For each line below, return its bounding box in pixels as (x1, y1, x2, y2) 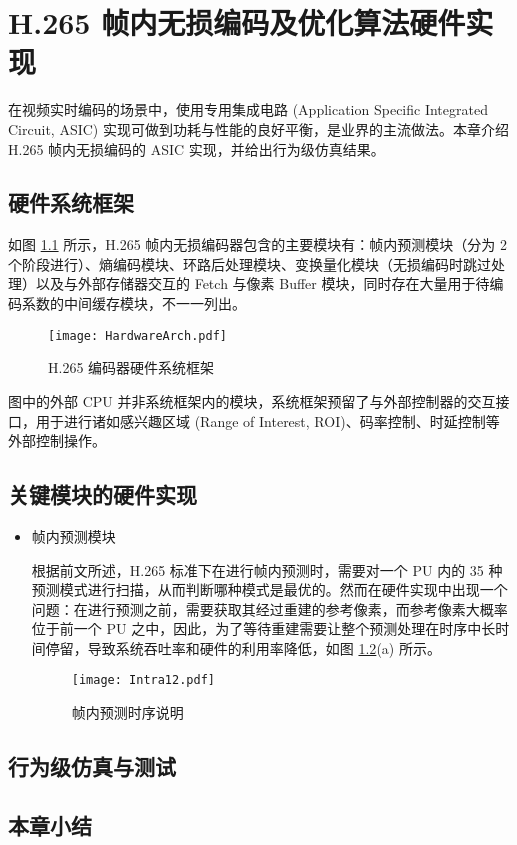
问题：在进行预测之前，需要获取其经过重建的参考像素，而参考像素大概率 (31, 598, 508, 619)
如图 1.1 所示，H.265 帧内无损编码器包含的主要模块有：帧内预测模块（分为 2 (8, 234, 507, 255)
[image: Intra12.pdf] (71, 673, 215, 688)
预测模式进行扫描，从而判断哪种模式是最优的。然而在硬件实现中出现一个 (31, 579, 508, 600)
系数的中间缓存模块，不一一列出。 (21, 293, 246, 314)
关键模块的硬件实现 (8, 479, 197, 510)
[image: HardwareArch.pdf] (48, 328, 227, 343)
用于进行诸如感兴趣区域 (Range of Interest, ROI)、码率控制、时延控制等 (35, 410, 500, 431)
